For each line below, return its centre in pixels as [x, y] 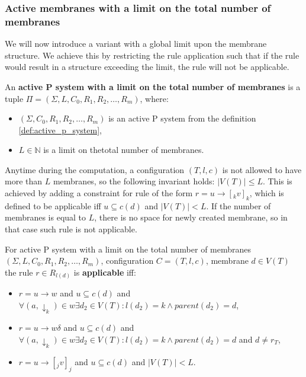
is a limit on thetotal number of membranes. [124, 150]
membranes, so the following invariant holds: [134, 181]
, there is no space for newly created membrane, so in [191, 217]
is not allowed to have [262, 169]
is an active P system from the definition [182, 118]
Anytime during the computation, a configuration [95, 169]
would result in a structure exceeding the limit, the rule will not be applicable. [147, 67]
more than [24, 181]
